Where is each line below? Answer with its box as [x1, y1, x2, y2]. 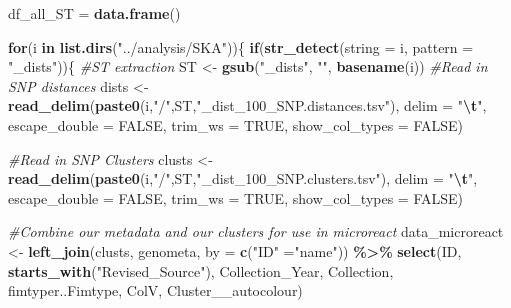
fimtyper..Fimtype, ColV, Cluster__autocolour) [8, 280, 303, 301]
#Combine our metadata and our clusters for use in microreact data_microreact [8, 221, 504, 242]
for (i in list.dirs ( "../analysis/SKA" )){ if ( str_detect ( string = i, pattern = [8, 36, 474, 57]
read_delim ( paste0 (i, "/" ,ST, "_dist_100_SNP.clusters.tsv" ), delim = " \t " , [8, 168, 478, 189]
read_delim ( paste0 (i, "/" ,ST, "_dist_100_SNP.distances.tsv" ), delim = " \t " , [8, 95, 487, 116]
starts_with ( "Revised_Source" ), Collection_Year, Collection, [8, 260, 394, 281]
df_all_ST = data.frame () [8, 3, 181, 23]
